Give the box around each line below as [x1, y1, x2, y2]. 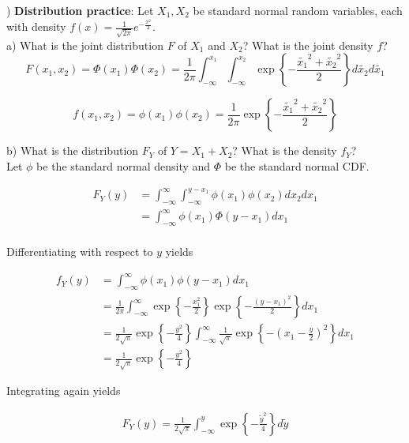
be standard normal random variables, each [193, 2, 403, 18]
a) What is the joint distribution [6, 36, 163, 53]
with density [6, 18, 66, 35]
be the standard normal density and [36, 157, 211, 174]
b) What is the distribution [6, 142, 139, 159]
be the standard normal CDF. [224, 157, 370, 174]
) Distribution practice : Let [6, 2, 154, 18]
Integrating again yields [6, 382, 121, 399]
